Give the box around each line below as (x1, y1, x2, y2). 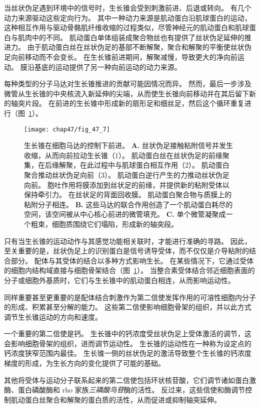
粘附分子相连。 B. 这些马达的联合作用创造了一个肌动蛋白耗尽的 (24, 199, 233, 209)
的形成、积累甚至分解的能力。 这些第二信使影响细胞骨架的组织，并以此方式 (4, 302, 251, 312)
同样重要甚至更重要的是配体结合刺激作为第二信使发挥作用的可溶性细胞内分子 (4, 292, 256, 302)
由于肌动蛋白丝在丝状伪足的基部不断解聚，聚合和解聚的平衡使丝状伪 (27, 42, 251, 52)
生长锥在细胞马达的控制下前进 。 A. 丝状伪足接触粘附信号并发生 (24, 140, 233, 151)
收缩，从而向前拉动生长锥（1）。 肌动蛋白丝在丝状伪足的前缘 (24, 150, 222, 160)
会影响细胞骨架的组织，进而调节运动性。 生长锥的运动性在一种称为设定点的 (4, 338, 251, 348)
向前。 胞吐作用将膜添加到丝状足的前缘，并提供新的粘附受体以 (24, 179, 229, 190)
